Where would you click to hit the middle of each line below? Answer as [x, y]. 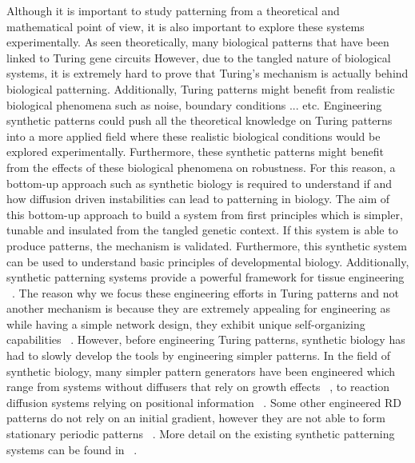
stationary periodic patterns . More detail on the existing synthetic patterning [201, 434]
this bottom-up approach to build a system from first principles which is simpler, [205, 214]
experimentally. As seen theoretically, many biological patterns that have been [198, 42]
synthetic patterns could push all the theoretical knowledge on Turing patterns [200, 120]
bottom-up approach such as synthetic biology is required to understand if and [200, 183]
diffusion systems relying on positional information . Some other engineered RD [204, 402]
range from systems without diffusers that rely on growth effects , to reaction [198, 387]
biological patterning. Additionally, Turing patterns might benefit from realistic [201, 88]
